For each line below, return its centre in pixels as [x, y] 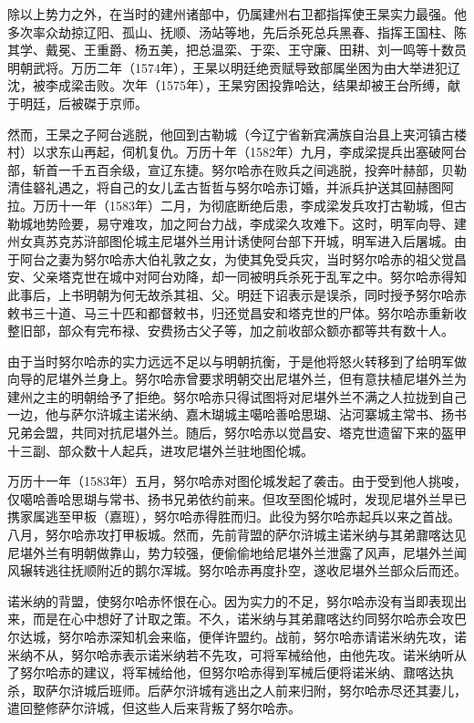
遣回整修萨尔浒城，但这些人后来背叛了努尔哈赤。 [154, 708]
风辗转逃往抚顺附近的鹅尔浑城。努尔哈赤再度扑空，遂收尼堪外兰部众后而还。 [237, 570]
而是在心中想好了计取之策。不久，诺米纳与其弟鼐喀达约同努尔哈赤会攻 [243, 619]
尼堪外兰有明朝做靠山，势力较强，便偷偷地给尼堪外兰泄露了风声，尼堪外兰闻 [237, 552]
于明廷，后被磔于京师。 [77, 103]
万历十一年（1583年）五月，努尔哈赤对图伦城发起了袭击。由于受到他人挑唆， [237, 481]
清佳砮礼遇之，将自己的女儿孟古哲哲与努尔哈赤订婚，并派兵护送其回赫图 [224, 187]
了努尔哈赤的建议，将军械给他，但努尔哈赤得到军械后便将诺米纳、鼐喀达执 [231, 672]
